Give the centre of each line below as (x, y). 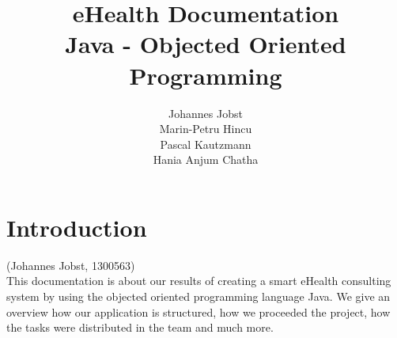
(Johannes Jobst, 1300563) (71, 265)
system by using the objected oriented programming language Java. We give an (198, 296)
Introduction (77, 227)
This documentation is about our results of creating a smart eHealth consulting (199, 281)
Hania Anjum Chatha (206, 160)
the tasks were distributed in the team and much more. (140, 327)
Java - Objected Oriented (206, 44)
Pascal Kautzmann (206, 144)
